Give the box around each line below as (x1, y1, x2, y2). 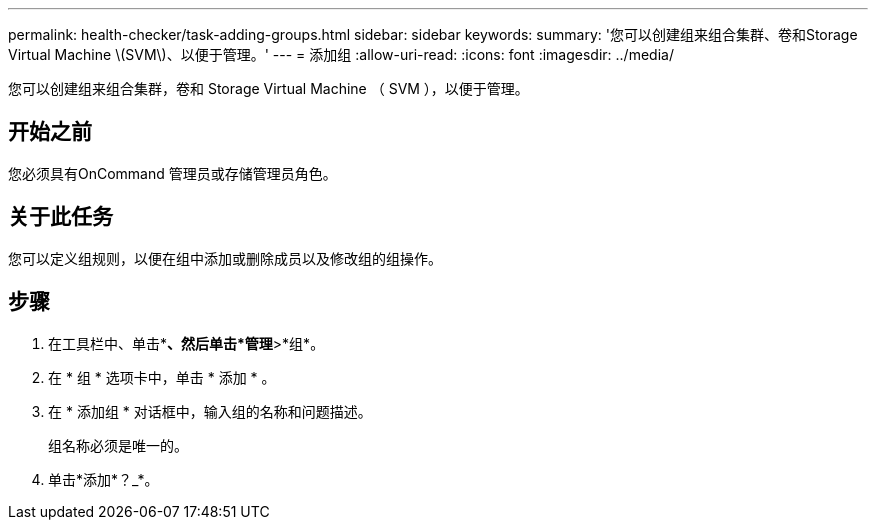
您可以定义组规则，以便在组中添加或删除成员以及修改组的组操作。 (8, 249, 442, 267)
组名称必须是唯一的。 (48, 436, 188, 454)
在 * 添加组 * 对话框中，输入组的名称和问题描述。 (48, 402, 372, 420)
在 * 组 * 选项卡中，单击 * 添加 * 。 (48, 368, 276, 386)
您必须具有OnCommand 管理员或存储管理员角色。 (8, 164, 337, 182)
